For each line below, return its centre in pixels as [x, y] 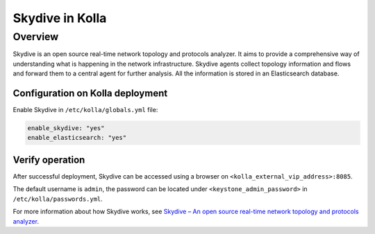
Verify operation [49, 160]
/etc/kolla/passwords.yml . [58, 199]
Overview [36, 37]
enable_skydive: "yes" [66, 128]
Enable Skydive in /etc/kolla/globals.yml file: [85, 110]
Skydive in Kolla [60, 18]
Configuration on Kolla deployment [90, 93]
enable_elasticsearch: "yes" [77, 138]
